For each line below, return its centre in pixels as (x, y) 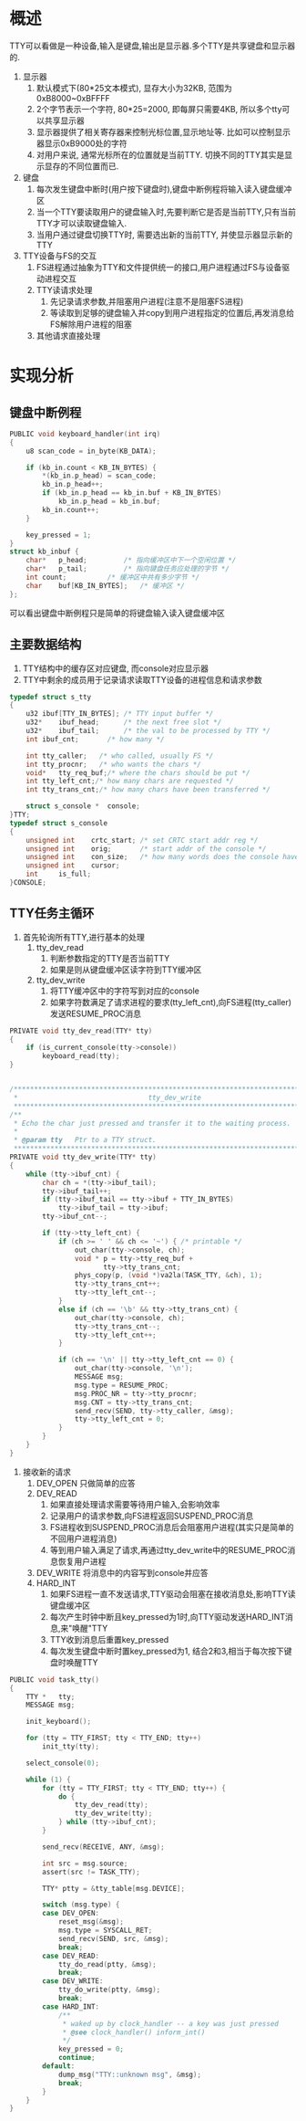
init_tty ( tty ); (71, 1747)
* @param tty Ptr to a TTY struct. (85, 1140)
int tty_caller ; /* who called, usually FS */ (120, 756)
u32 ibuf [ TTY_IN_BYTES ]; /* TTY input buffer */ (120, 714)
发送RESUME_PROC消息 (96, 1013)
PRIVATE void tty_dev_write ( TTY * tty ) (83, 1157)
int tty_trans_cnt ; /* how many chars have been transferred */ (148, 790)
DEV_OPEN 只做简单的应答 (86, 1483)
